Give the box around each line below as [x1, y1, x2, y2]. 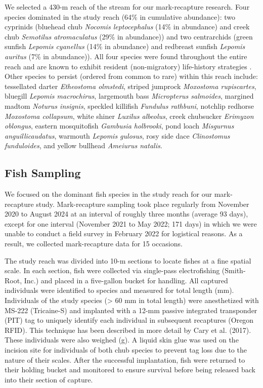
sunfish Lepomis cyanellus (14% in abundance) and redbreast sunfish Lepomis [5, 41, 245, 52]
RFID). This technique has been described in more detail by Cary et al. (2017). [5, 324, 251, 335]
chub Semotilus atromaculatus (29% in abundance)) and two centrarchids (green [5, 31, 253, 41]
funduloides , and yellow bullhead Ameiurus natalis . [5, 140, 162, 151]
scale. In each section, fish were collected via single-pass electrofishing [5, 265, 220, 276]
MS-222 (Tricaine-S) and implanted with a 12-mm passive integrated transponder [5, 305, 257, 315]
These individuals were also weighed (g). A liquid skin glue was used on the [5, 334, 239, 345]
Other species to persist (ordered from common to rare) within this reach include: [5, 71, 258, 81]
